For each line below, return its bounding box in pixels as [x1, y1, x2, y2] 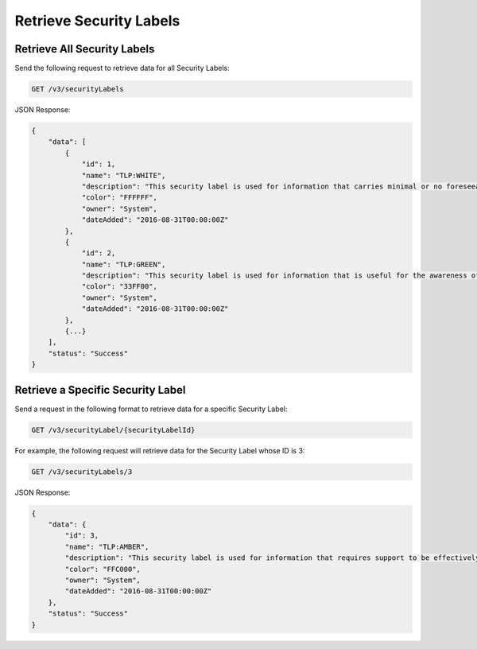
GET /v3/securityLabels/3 [31, 467, 133, 476]
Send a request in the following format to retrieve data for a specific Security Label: [14, 404, 288, 414]
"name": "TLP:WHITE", [81, 171, 166, 180]
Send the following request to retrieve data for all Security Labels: [14, 64, 230, 73]
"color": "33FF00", [81, 282, 158, 291]
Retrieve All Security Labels [14, 42, 155, 56]
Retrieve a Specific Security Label [14, 383, 186, 397]
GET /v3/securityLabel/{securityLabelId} [31, 426, 196, 434]
